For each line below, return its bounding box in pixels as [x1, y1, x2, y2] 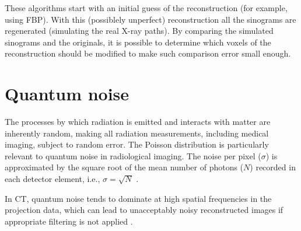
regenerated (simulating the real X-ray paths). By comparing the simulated [5, 24, 274, 37]
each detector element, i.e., [5, 173, 100, 185]
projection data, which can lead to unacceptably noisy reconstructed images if [5, 204, 283, 216]
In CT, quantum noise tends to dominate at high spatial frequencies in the [5, 192, 272, 204]
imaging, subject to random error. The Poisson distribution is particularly [5, 138, 269, 150]
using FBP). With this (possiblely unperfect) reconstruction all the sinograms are [5, 13, 296, 25]
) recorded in [250, 161, 296, 173]
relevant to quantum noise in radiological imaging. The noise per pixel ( [5, 149, 261, 162]
